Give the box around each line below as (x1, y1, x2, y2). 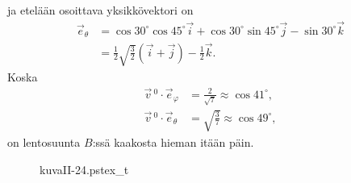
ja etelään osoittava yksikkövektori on (7, 2, 194, 18)
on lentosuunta (7, 133, 81, 150)
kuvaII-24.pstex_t (40, 160, 129, 177)
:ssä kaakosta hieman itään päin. (92, 133, 254, 150)
